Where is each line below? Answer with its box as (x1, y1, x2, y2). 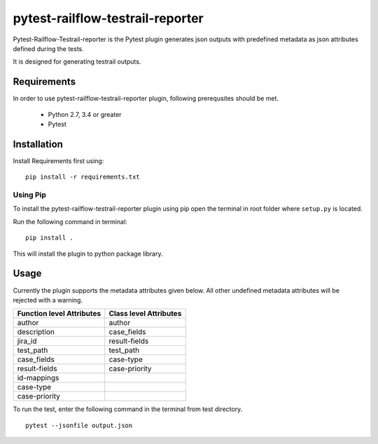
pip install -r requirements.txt (25, 173, 140, 181)
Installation (13, 138, 63, 150)
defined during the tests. (13, 44, 84, 53)
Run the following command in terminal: (13, 217, 127, 226)
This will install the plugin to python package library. (13, 249, 163, 258)
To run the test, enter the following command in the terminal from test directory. (13, 405, 243, 413)
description (17, 327, 55, 337)
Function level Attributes (17, 309, 101, 319)
